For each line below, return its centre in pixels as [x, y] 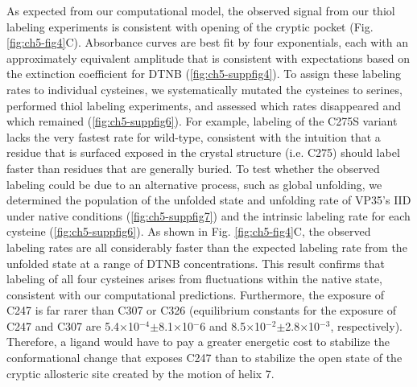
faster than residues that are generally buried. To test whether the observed [193, 168]
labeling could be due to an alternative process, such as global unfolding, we [194, 184]
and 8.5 [228, 325]
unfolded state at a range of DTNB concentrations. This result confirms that [196, 263]
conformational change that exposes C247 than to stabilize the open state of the [204, 358]
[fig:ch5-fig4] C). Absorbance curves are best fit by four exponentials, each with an [208, 42]
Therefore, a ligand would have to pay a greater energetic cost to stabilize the [198, 342]
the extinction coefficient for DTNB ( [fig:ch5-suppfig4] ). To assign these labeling [204, 74]
